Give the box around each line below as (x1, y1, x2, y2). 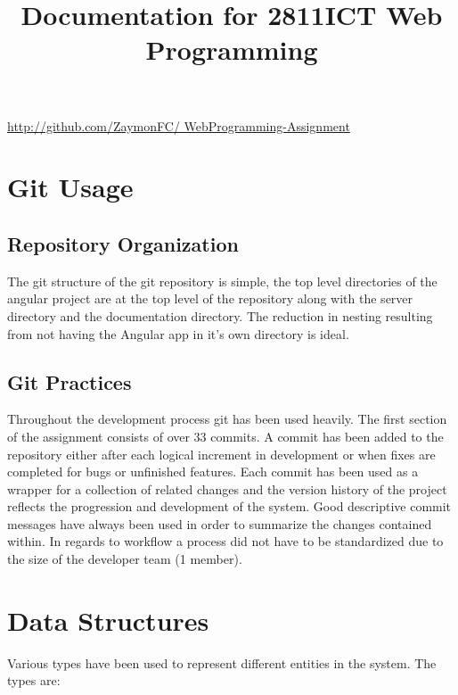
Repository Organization (7, 229, 239, 257)
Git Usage (7, 169, 134, 205)
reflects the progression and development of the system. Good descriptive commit (7, 497, 452, 516)
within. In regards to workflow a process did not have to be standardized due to (7, 532, 444, 550)
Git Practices (7, 368, 132, 395)
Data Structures (7, 601, 209, 638)
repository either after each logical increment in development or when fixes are (7, 444, 436, 463)
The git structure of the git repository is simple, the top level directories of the (7, 271, 438, 290)
